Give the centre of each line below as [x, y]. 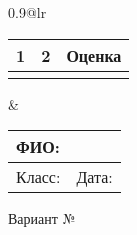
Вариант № [42, 218]
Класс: [38, 177]
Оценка [94, 55]
